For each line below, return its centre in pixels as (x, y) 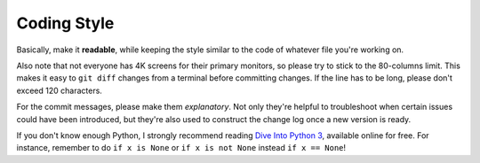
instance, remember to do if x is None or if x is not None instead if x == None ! (181, 148)
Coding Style (65, 23)
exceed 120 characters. (59, 90)
